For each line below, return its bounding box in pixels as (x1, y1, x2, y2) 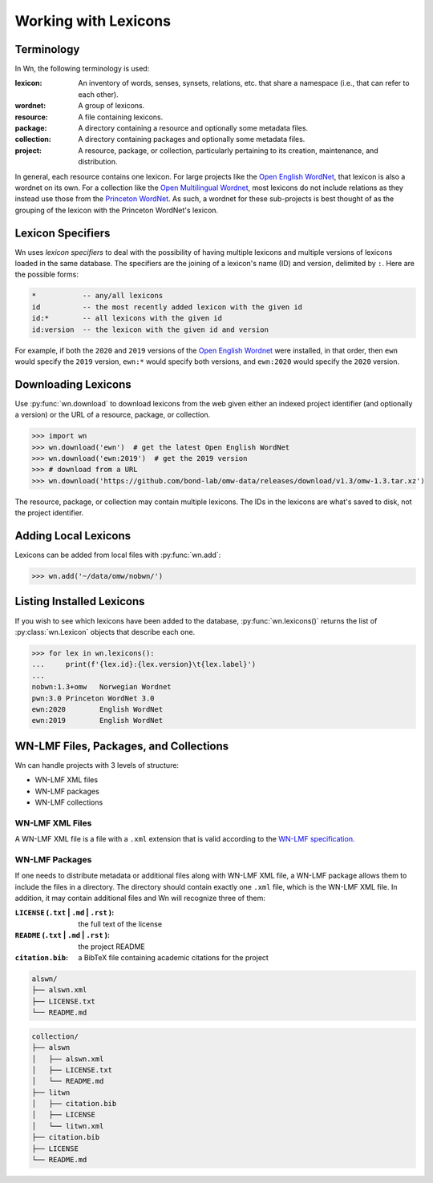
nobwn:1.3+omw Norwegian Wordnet (31, 682, 172, 692)
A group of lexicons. (78, 101, 145, 111)
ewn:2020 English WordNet (31, 705, 164, 713)
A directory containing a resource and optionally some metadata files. (78, 123, 309, 133)
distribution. (78, 157, 118, 167)
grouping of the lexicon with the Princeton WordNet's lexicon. (14, 205, 219, 215)
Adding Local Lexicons (14, 529, 132, 543)
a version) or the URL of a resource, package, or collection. (14, 410, 211, 420)
